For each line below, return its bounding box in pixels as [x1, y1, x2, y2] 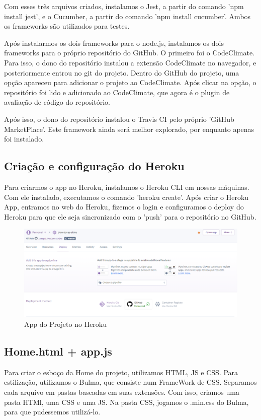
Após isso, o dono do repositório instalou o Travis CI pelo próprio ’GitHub [4, 113, 234, 124]
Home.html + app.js [4, 343, 112, 359]
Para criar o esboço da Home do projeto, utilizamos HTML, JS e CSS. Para [4, 367, 238, 377]
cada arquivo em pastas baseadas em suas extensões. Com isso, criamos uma [4, 387, 239, 397]
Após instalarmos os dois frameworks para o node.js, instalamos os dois [4, 37, 224, 48]
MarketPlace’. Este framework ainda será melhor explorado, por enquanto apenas [4, 123, 254, 134]
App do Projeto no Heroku [24, 319, 107, 329]
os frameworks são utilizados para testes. [4, 21, 130, 31]
